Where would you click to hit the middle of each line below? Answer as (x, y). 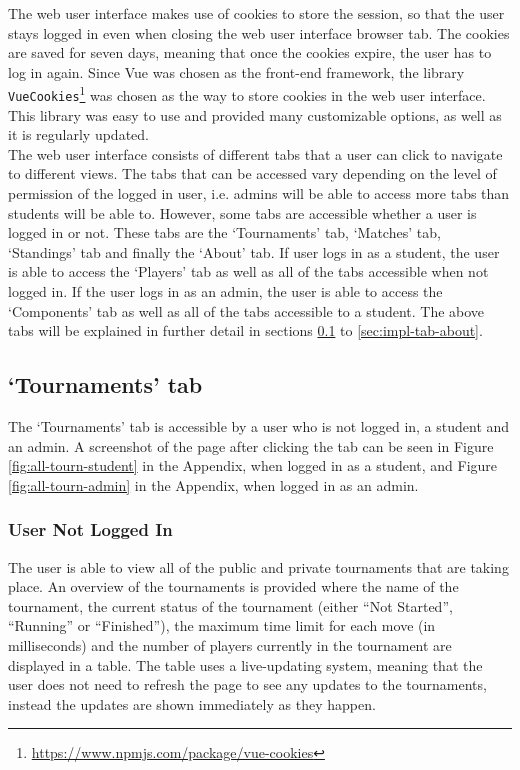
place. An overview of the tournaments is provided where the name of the (233, 586)
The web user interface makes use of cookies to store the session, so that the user (256, 13)
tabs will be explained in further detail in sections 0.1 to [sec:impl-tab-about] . (245, 330)
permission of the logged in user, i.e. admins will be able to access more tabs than (259, 193)
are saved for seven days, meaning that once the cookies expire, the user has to (250, 52)
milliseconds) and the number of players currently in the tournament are (230, 644)
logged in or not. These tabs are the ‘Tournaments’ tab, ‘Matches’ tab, (224, 232)
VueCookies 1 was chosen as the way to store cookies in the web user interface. (247, 94)
